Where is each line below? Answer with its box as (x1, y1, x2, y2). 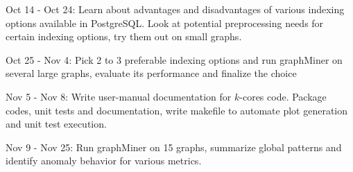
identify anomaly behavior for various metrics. (6, 153, 202, 168)
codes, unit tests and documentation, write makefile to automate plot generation (6, 103, 348, 117)
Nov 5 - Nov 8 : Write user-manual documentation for (6, 89, 232, 103)
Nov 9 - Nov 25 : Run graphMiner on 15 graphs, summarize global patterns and (6, 139, 342, 154)
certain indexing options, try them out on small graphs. (6, 29, 242, 44)
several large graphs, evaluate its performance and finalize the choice (6, 66, 297, 80)
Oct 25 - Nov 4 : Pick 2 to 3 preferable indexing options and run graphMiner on (6, 52, 343, 67)
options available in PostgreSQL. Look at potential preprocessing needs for (6, 15, 324, 30)
